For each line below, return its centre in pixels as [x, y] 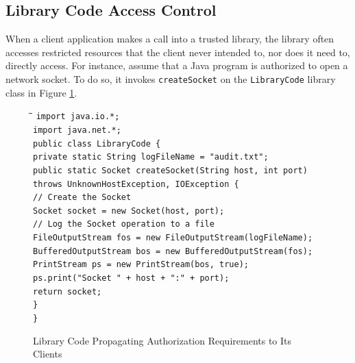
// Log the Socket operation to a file [124, 224]
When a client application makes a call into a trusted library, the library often [170, 39]
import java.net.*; [77, 130]
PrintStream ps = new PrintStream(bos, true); [141, 265]
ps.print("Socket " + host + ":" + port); [131, 278]
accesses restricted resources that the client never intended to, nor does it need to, [178, 52]
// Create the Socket [82, 198]
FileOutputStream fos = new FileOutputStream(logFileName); [173, 238]
